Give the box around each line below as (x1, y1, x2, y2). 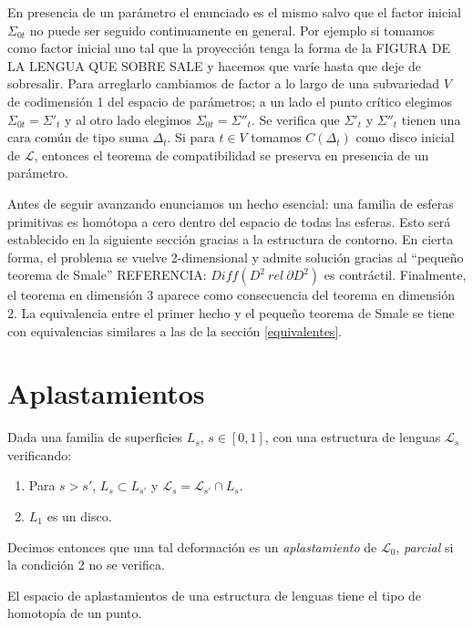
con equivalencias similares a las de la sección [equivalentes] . (7, 321, 343, 340)
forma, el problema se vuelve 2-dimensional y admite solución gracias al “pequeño (7, 247, 464, 266)
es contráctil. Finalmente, (324, 265, 467, 284)
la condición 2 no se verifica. (7, 555, 165, 574)
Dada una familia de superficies (7, 427, 183, 447)
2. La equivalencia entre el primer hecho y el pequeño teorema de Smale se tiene (7, 303, 455, 322)
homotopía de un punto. (7, 603, 142, 623)
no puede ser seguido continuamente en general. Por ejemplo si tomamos (29, 20, 435, 39)
